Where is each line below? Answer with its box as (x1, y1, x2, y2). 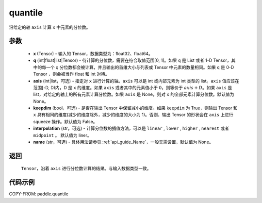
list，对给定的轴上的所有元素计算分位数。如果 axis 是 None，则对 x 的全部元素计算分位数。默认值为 (33, 91, 234, 97)
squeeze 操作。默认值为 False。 (33, 118, 98, 124)
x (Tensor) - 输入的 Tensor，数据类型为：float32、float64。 (33, 51, 153, 56)
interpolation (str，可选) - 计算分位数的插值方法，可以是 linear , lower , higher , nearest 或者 (33, 125, 229, 131)
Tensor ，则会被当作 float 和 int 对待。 (33, 71, 110, 77)
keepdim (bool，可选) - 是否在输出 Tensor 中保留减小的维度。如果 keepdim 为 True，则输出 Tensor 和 (33, 105, 238, 111)
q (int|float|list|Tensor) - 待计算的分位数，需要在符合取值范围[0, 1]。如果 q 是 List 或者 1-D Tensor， (33, 57, 231, 63)
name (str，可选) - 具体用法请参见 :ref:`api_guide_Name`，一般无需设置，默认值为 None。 (33, 139, 213, 145)
